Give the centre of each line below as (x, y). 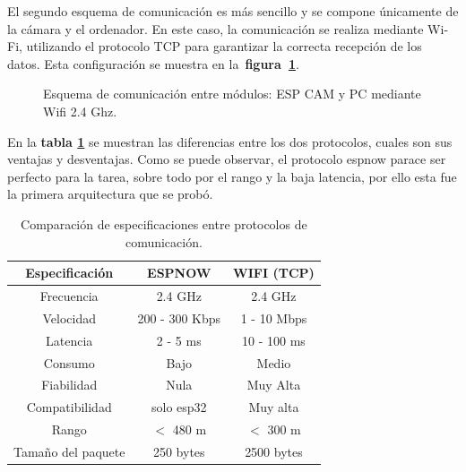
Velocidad (69, 318)
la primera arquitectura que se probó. (110, 194)
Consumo (69, 362)
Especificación (69, 273)
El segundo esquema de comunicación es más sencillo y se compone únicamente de (233, 11)
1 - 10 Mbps (274, 318)
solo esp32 (179, 407)
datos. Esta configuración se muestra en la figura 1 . (153, 63)
